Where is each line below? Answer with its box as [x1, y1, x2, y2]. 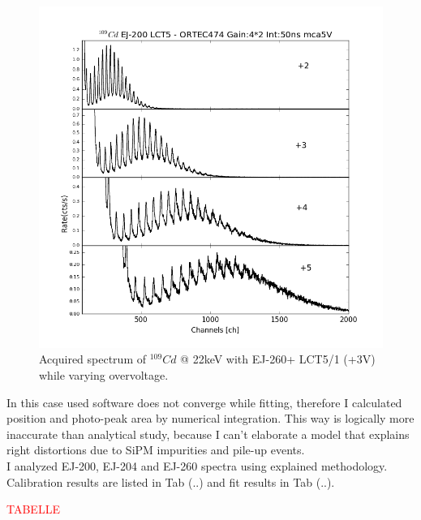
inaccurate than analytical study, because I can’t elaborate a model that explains [6, 425, 410, 442]
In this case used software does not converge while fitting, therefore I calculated [6, 393, 402, 410]
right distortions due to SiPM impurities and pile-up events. [6, 441, 305, 458]
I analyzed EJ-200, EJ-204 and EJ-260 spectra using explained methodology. [6, 458, 388, 475]
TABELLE [6, 501, 60, 518]
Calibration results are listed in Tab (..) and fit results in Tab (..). [6, 473, 335, 490]
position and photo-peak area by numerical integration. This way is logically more [6, 410, 415, 427]
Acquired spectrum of [39, 350, 146, 367]
